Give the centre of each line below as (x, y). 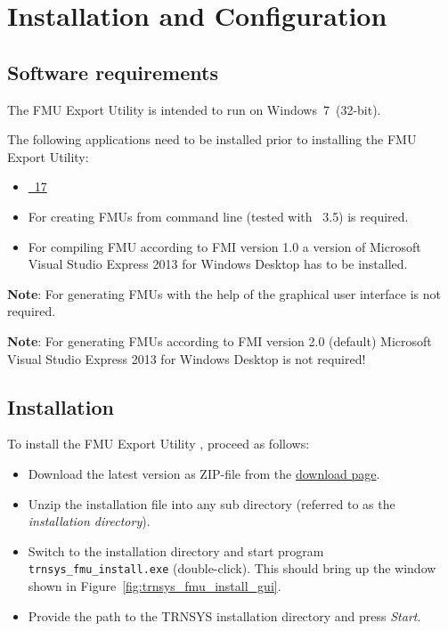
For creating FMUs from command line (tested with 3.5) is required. (218, 216)
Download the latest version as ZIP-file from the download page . (204, 473)
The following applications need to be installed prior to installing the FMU (212, 139)
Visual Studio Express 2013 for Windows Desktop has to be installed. (218, 264)
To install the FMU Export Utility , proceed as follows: (159, 444)
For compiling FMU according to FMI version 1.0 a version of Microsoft (224, 246)
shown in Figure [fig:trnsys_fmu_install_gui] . (155, 585)
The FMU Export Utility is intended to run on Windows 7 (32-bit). (194, 109)
